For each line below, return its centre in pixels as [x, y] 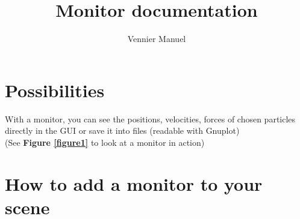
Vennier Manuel [157, 39]
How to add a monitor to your [134, 183]
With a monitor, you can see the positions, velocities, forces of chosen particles [150, 118]
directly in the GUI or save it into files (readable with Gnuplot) [122, 130]
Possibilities [55, 90]
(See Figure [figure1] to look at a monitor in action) [105, 142]
